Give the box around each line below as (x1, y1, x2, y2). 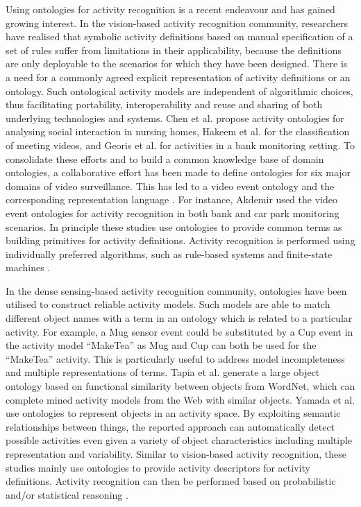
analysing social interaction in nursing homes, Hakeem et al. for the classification (6, 124, 350, 139)
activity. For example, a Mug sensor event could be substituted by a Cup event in (6, 324, 353, 338)
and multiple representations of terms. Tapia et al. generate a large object (6, 365, 320, 379)
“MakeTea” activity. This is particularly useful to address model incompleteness (6, 351, 345, 366)
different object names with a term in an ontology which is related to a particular (6, 311, 353, 325)
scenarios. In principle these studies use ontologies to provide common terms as (6, 219, 342, 234)
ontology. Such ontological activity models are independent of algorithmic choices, (6, 83, 353, 98)
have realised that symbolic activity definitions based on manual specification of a (6, 29, 353, 44)
